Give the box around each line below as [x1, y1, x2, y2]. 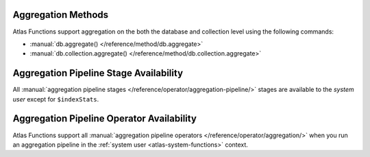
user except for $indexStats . [12, 95, 99, 103]
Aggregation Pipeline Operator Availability [12, 113, 197, 125]
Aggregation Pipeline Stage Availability [12, 67, 184, 79]
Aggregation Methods [12, 9, 109, 21]
